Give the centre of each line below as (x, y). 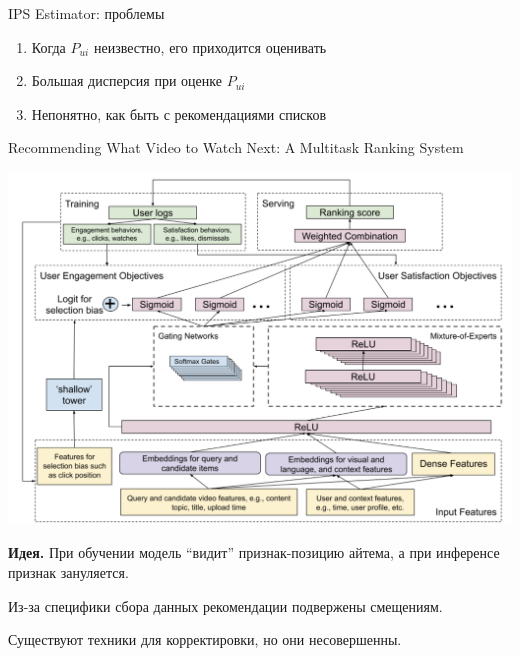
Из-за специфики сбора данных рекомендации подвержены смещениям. (225, 605)
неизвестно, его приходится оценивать (210, 46)
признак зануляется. (68, 572)
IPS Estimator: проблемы (86, 13)
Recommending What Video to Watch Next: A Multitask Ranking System (236, 147)
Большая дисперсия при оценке (126, 80)
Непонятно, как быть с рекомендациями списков (179, 113)
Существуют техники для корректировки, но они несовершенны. (205, 639)
